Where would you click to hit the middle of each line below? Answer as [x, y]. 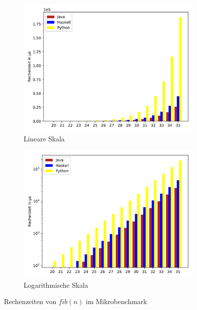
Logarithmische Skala [56, 285]
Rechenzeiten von [30, 301]
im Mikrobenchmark [116, 301]
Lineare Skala [44, 138]
